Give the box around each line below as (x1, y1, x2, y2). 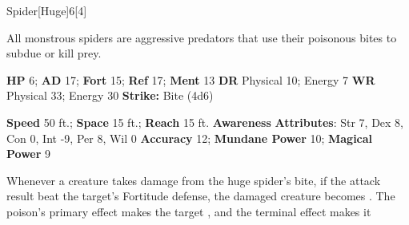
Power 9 (6, 145, 51, 162)
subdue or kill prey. (6, 45, 102, 61)
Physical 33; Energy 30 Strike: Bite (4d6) (6, 87, 214, 104)
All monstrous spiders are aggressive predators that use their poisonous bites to (6, 29, 397, 45)
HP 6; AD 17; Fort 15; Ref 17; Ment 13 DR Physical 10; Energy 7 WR (6, 71, 375, 88)
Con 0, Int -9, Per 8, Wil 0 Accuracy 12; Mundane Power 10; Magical (6, 129, 373, 146)
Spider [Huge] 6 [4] (6, 2, 87, 18)
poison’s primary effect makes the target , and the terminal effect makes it (6, 203, 371, 219)
